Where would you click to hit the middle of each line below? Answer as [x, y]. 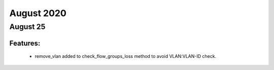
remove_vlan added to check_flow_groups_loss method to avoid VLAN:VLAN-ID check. [126, 56]
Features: [25, 43]
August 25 [27, 27]
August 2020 [38, 13]
